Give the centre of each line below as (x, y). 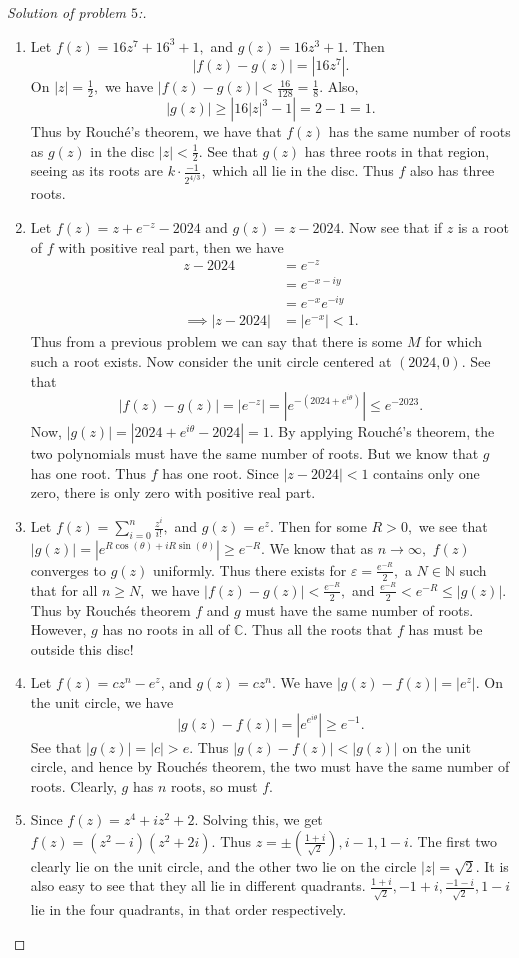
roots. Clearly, (73, 785)
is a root (483, 226)
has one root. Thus (88, 472)
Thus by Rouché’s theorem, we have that (156, 131)
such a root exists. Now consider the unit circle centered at (211, 361)
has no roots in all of (166, 629)
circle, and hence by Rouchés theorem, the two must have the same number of (270, 766)
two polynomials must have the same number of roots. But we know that (254, 453)
